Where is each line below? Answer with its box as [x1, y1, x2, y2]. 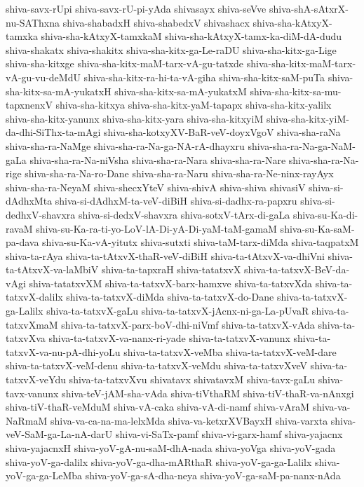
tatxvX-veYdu [6, 372, 66, 387]
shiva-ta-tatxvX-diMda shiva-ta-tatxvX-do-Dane [66, 289, 274, 304]
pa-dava [6, 235, 39, 249]
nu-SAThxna [6, 15, 60, 29]
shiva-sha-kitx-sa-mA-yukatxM [114, 83, 247, 98]
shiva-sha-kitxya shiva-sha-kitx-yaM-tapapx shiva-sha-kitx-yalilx [55, 97, 332, 112]
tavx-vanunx [6, 385, 59, 400]
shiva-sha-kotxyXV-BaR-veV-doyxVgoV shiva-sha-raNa [104, 125, 341, 139]
